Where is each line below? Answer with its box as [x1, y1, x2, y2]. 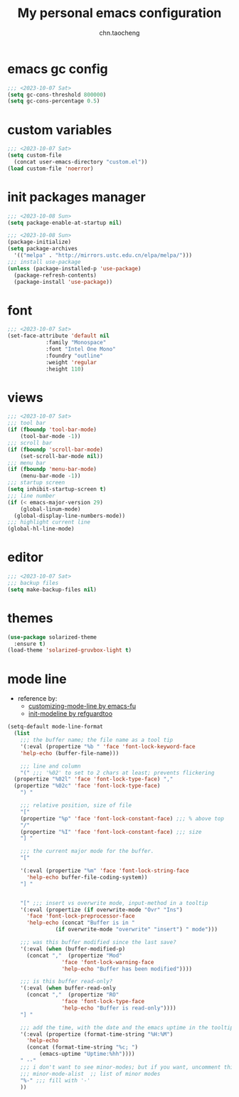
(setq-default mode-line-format [7, 724, 103, 731]
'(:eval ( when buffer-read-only [20, 985, 116, 992]
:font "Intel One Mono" [45, 346, 116, 353]
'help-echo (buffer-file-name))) [20, 749, 119, 757]
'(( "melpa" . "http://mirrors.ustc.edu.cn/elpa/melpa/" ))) [14, 252, 193, 259]
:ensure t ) [14, 640, 46, 647]
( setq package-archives [7, 245, 78, 253]
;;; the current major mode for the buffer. [20, 848, 154, 855]
